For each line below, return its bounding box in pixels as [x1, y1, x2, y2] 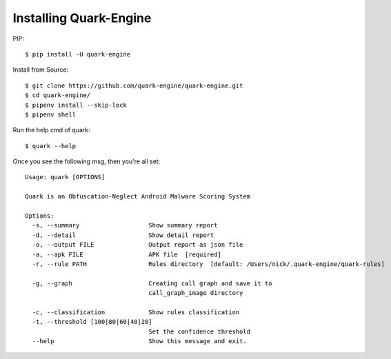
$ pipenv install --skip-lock [25, 101, 128, 109]
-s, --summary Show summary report [32, 221, 218, 229]
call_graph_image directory [148, 289, 243, 297]
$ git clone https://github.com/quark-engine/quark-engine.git [25, 81, 243, 90]
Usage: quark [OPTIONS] [25, 173, 106, 181]
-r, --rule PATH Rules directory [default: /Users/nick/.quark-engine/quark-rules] [32, 260, 385, 268]
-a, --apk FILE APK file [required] [32, 250, 222, 258]
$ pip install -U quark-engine [25, 50, 131, 58]
